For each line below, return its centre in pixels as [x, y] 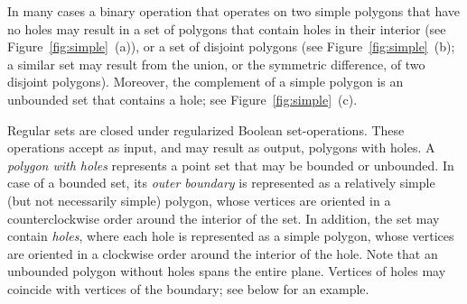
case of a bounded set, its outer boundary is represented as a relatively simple [221, 183]
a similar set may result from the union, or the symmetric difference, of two [216, 64]
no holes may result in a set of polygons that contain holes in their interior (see [227, 28]
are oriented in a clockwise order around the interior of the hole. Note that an [223, 253]
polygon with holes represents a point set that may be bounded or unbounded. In [231, 165]
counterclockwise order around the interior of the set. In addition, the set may [224, 218]
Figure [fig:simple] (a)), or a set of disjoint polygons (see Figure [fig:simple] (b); [231, 46]
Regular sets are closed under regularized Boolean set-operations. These [206, 129]
